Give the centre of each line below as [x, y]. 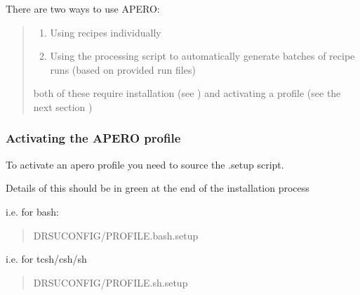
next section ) [63, 106]
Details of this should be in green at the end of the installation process [158, 188]
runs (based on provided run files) [123, 69]
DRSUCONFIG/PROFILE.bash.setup [116, 235]
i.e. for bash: [32, 211]
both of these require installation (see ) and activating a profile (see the [187, 93]
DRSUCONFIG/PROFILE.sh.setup [111, 282]
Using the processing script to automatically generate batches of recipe [202, 56]
